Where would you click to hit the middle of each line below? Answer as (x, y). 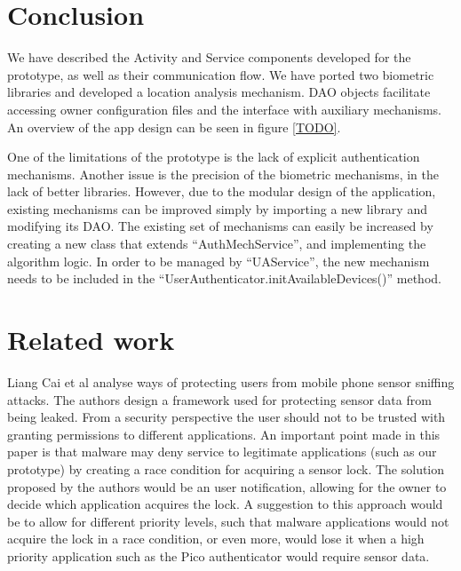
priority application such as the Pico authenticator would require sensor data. (219, 555)
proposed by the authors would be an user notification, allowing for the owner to (227, 486)
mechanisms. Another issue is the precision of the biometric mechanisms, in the (223, 174)
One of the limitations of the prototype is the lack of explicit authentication (214, 157)
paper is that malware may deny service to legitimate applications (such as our (222, 452)
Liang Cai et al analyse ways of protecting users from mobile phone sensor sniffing (231, 381)
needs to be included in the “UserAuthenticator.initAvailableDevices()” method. (224, 278)
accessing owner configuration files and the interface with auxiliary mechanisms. (224, 109)
